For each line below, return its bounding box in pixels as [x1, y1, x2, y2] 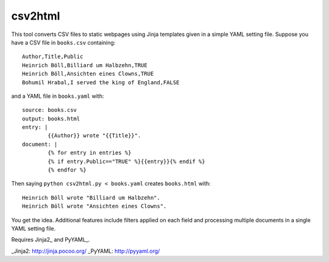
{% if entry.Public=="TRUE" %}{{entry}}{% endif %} [48, 158, 205, 165]
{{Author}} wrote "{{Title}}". [48, 132, 141, 139]
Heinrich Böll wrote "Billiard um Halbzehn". [22, 194, 161, 201]
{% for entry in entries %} [48, 150, 132, 156]
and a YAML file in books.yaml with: [11, 92, 104, 100]
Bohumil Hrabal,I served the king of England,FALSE [22, 79, 180, 86]
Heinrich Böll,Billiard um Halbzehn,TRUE [22, 62, 147, 68]
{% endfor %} [48, 167, 87, 173]
